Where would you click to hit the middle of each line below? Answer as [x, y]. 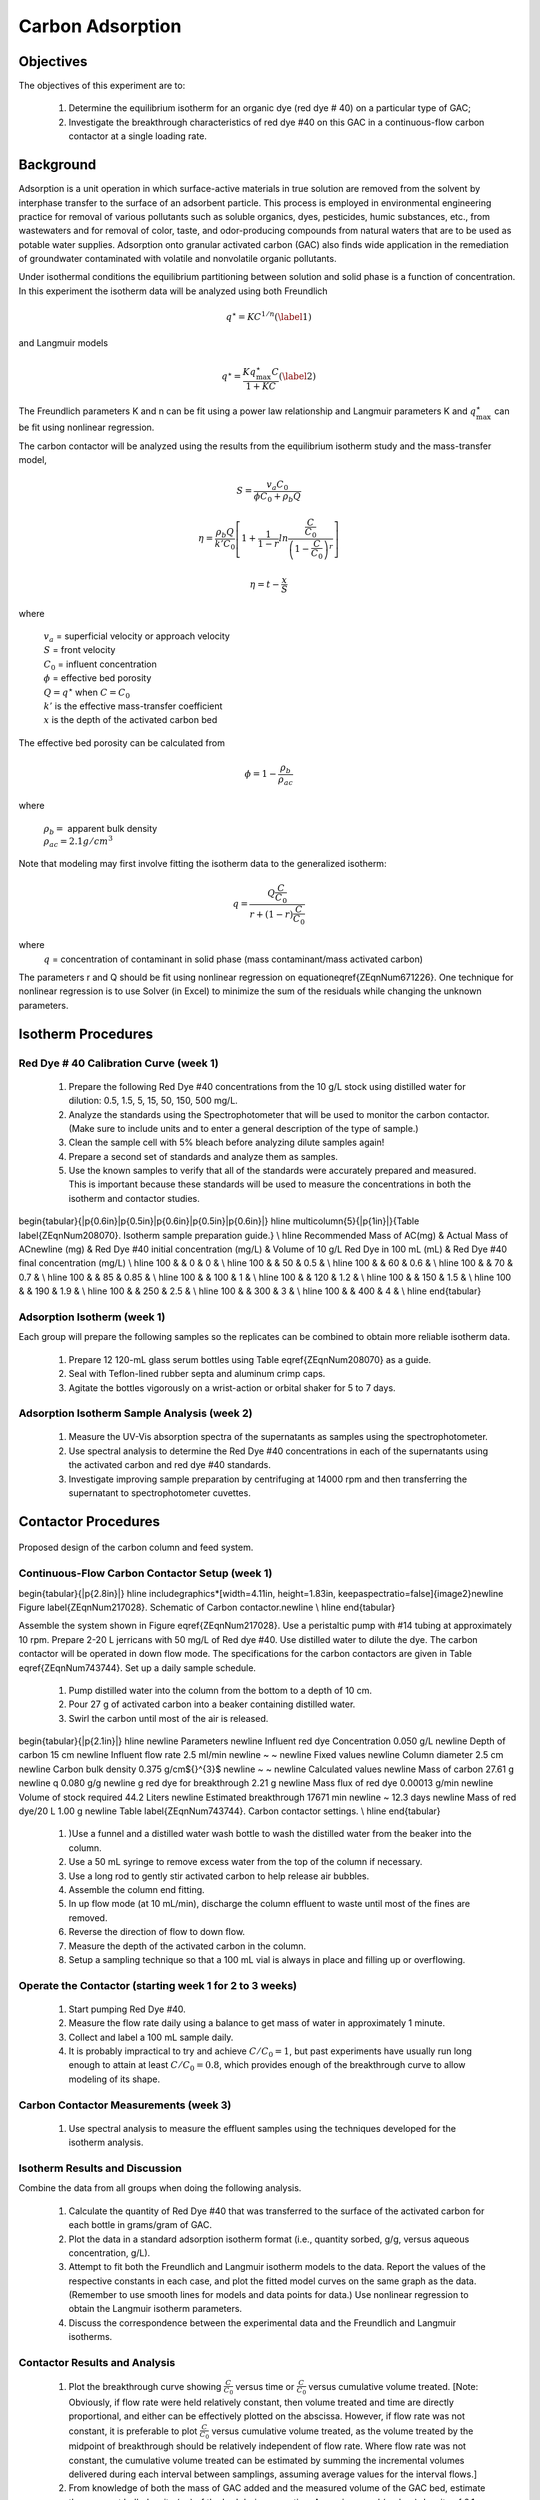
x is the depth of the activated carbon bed [130, 720]
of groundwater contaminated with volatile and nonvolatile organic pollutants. [177, 259]
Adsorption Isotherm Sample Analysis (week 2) [135, 1413]
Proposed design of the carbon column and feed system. [136, 1547]
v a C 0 [277, 485]
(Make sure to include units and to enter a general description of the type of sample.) [243, 1128]
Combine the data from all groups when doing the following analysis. [160, 2188]
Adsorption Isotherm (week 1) [92, 1317]
